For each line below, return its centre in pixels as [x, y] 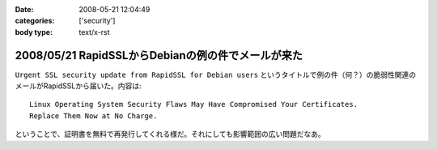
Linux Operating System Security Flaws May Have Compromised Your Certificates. [194, 104]
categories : [35, 21]
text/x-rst [94, 32]
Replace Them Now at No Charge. [93, 116]
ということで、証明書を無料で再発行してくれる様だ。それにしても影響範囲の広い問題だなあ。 [170, 134]
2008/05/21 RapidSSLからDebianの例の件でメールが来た [159, 55]
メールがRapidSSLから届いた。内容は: [78, 86]
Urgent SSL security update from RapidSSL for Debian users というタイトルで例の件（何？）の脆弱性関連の [216, 74]
